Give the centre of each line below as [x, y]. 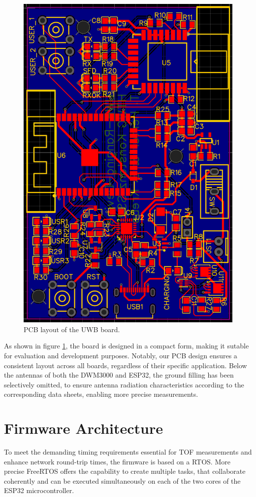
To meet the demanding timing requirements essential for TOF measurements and [128, 452]
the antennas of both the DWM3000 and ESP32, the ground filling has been [119, 375]
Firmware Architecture [84, 428]
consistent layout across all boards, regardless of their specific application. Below [126, 365]
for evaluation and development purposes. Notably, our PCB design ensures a [121, 355]
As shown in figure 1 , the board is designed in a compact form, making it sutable [127, 346]
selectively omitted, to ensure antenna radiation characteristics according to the [124, 384]
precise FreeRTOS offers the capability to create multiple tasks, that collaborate [125, 471]
